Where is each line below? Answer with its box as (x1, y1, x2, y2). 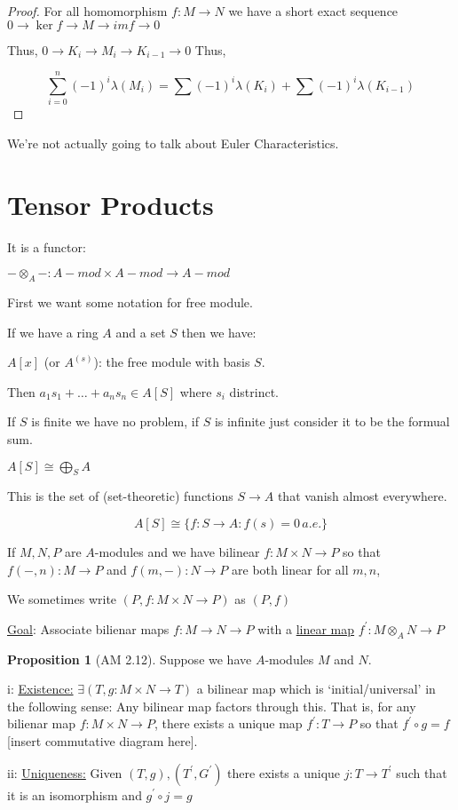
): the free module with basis (93, 353, 250, 371)
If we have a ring (7, 322, 99, 341)
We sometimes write (7, 590, 117, 608)
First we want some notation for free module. (7, 293, 253, 312)
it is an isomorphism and (7, 785, 142, 804)
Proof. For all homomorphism (7, 2, 168, 20)
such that (396, 763, 447, 782)
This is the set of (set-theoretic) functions (7, 487, 233, 505)
